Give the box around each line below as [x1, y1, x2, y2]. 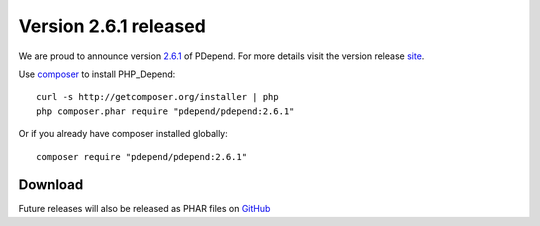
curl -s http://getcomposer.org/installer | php [36, 91, 279, 103]
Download [18, 176, 84, 194]
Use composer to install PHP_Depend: [18, 68, 176, 80]
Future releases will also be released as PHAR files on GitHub [18, 203, 271, 215]
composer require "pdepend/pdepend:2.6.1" [36, 151, 248, 162]
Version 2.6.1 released [18, 15, 207, 37]
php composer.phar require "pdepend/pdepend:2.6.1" [36, 105, 295, 117]
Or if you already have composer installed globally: [18, 128, 229, 140]
